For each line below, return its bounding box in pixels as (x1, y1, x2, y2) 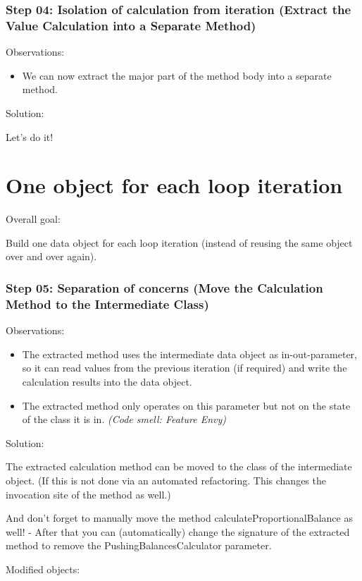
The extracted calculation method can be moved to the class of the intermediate (6, 459, 352, 474)
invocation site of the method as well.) (6, 487, 171, 501)
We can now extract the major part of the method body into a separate (22, 68, 332, 82)
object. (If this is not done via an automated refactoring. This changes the (6, 472, 326, 487)
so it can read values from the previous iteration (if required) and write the (22, 360, 347, 375)
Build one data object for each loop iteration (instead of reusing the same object (6, 235, 353, 250)
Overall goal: (6, 212, 61, 226)
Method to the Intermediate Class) (6, 295, 209, 312)
